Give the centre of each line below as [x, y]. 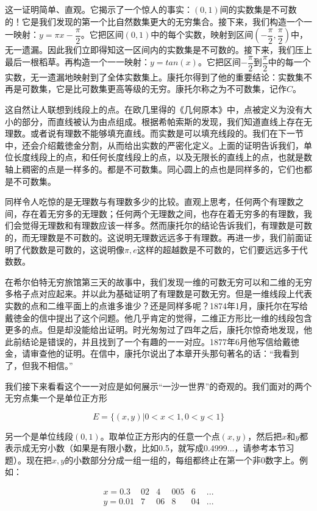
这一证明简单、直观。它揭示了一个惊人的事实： [99, 9]
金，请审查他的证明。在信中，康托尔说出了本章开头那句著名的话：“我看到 [152, 353]
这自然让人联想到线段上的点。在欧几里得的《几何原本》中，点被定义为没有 [154, 109]
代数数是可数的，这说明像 [73, 249]
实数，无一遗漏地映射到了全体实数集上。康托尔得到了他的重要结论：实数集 [154, 77]
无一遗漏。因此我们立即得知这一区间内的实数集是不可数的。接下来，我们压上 [158, 50]
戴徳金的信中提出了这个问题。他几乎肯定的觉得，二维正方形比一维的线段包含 [158, 317]
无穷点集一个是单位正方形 [56, 398]
